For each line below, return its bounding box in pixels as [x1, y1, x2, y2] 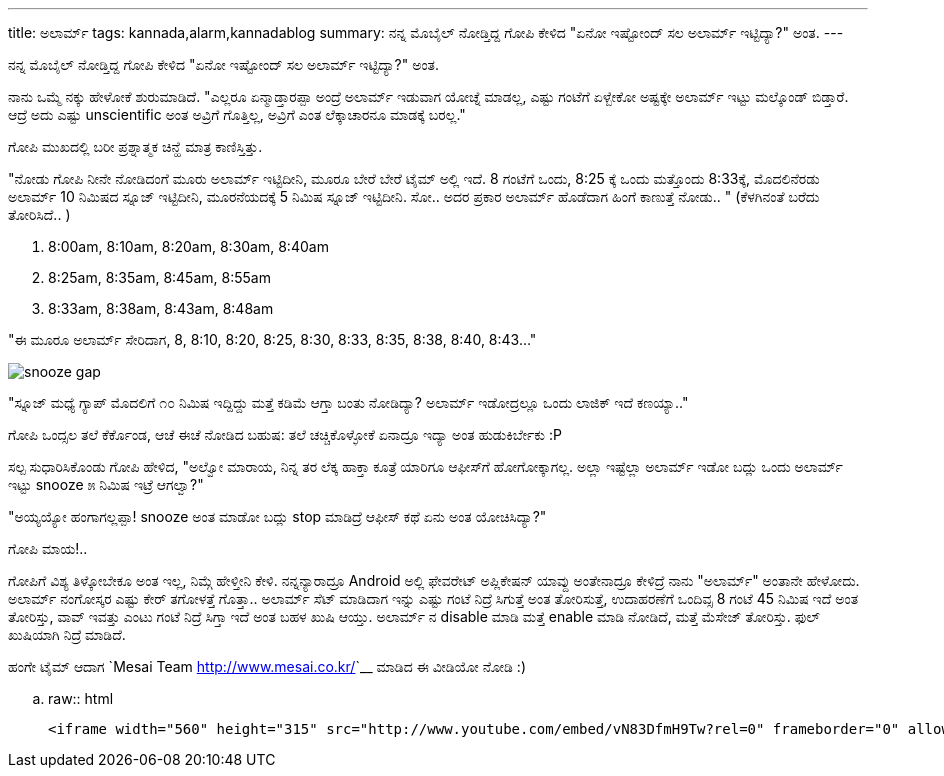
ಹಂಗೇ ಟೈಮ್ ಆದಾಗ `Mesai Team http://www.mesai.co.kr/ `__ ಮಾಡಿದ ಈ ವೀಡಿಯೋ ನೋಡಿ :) [8, 658, 526, 675]
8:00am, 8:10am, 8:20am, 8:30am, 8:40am [48, 238, 329, 255]
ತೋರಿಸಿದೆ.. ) [8, 206, 71, 223]
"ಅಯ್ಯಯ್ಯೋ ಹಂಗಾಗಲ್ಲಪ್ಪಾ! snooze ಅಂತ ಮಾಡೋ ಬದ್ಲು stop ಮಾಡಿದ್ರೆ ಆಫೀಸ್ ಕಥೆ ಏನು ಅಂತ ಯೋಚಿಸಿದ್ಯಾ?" [8, 508, 547, 525]
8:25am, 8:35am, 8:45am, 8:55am [48, 269, 271, 286]
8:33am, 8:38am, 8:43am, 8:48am [48, 300, 274, 317]
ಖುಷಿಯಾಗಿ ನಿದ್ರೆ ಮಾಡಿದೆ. [8, 626, 126, 643]
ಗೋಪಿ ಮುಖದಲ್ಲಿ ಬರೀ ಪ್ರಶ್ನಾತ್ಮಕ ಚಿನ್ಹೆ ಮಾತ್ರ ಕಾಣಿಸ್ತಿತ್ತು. [8, 138, 263, 155]
